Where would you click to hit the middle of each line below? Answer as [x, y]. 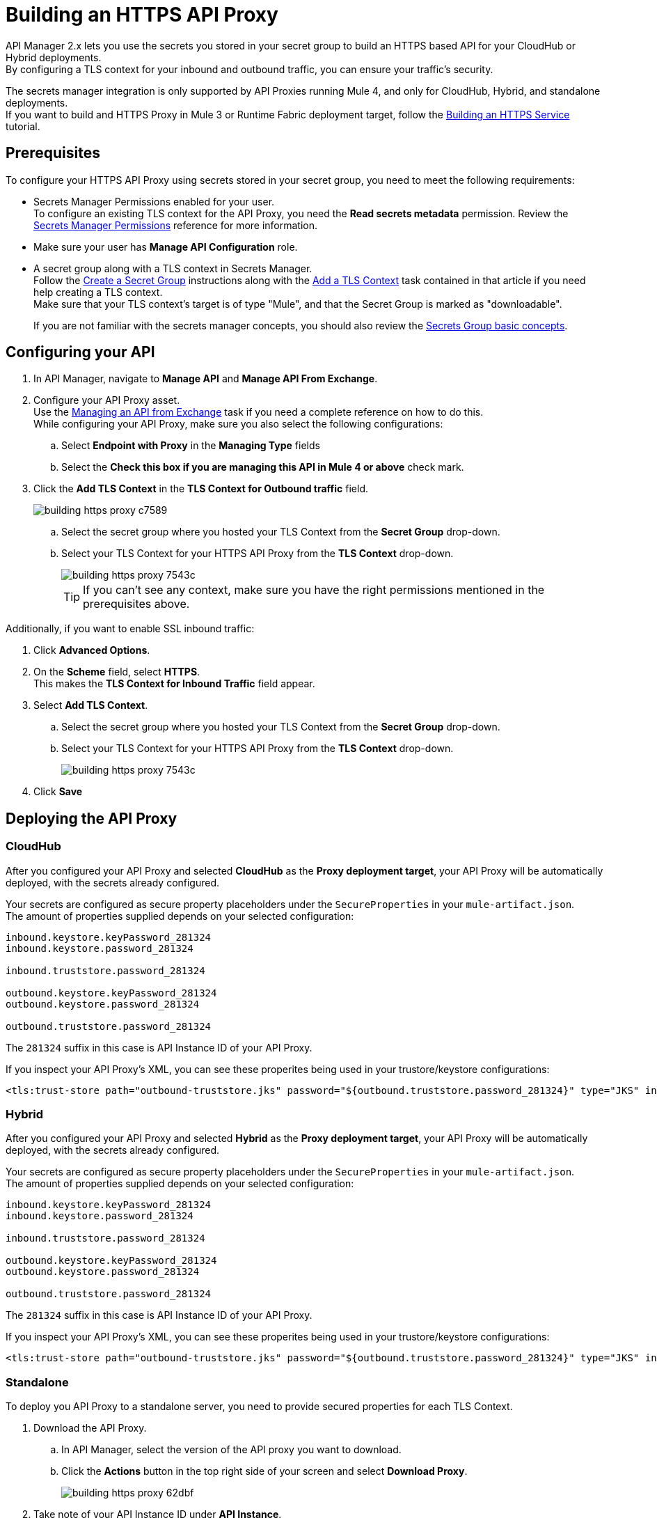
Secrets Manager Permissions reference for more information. [176, 225]
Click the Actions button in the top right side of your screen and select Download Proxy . [264, 1471]
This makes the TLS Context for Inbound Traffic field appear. [174, 684]
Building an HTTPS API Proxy [142, 15]
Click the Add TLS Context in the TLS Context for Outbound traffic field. [201, 489]
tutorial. [23, 126]
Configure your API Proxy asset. [107, 400]
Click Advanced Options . [92, 650]
